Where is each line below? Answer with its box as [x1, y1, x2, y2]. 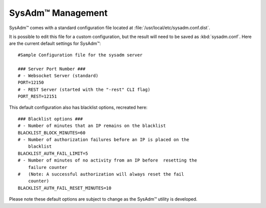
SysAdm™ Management [9, 7, 108, 18]
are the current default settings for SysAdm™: [9, 41, 101, 46]
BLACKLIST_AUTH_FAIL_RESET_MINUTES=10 [18, 185, 112, 191]
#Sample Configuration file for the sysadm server [18, 52, 143, 58]
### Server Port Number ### [18, 66, 86, 72]
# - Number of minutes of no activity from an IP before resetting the [18, 158, 197, 163]
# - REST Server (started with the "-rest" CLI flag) [18, 86, 150, 92]
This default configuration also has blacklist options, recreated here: [9, 104, 148, 111]
